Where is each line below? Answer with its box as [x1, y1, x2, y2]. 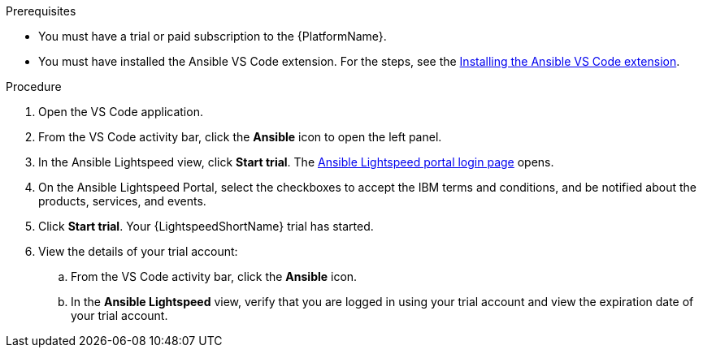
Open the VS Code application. [38, 105, 203, 119]
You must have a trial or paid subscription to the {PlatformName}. [38, 29, 387, 43]
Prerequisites [6, 4, 76, 18]
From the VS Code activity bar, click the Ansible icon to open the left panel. [38, 130, 442, 144]
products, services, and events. [38, 194, 206, 208]
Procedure [6, 80, 62, 93]
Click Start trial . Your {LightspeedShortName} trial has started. [38, 219, 374, 233]
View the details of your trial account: [38, 244, 238, 258]
